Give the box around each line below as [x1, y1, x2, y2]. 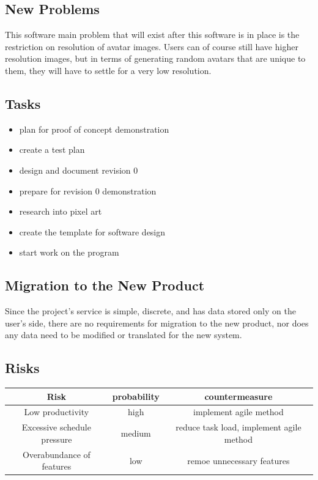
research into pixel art [19, 205, 102, 218]
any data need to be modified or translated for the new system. [5, 328, 242, 341]
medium [120, 427, 151, 440]
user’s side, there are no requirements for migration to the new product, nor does [5, 316, 309, 329]
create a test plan [19, 143, 85, 156]
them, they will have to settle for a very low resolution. [5, 64, 212, 76]
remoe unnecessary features [187, 454, 290, 467]
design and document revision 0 [19, 163, 138, 176]
